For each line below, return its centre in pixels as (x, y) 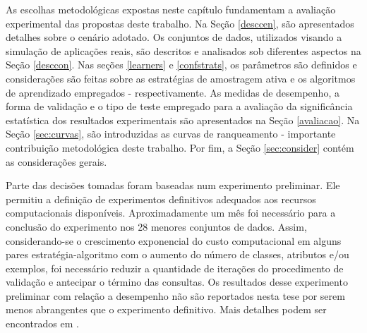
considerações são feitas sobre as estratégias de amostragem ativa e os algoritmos (181, 78)
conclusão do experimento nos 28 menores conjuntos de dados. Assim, (156, 226)
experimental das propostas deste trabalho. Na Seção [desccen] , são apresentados (180, 23)
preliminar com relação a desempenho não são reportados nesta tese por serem (175, 295)
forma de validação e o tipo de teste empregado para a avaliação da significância (179, 106)
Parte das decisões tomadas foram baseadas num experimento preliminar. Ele (173, 185)
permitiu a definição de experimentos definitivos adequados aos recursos (161, 199)
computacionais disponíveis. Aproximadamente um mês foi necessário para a (171, 213)
